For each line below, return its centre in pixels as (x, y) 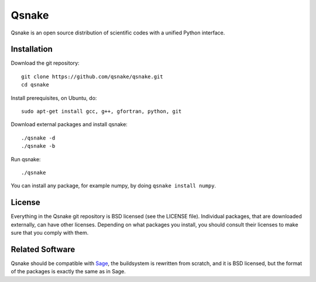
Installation (32, 49)
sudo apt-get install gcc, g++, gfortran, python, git (102, 112)
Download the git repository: (45, 63)
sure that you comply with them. (50, 233)
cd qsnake (35, 85)
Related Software (43, 249)
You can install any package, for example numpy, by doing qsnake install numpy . (114, 186)
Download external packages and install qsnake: (69, 124)
